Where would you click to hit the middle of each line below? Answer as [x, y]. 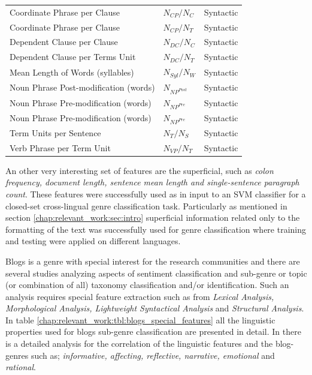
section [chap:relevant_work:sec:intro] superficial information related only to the [153, 217]
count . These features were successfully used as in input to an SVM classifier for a [156, 193]
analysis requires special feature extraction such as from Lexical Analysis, [140, 296]
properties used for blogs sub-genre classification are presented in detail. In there [153, 331]
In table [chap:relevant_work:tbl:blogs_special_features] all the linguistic [140, 319]
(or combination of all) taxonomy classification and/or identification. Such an [147, 285]
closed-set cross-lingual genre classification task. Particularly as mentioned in [146, 205]
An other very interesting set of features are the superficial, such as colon [140, 170]
